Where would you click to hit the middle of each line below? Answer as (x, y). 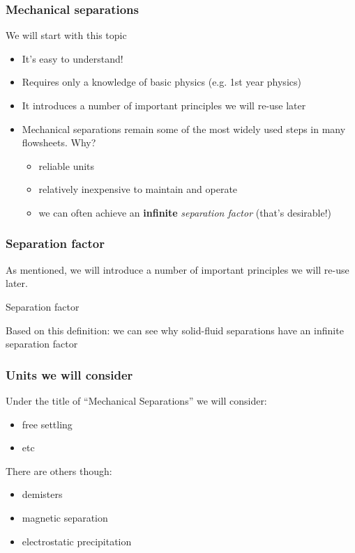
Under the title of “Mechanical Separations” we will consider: (136, 400)
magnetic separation (65, 517)
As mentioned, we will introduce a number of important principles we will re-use (177, 269)
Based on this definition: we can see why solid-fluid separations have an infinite (175, 330)
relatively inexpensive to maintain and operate (138, 189)
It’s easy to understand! (73, 58)
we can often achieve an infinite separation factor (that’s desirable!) (185, 212)
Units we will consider (69, 374)
